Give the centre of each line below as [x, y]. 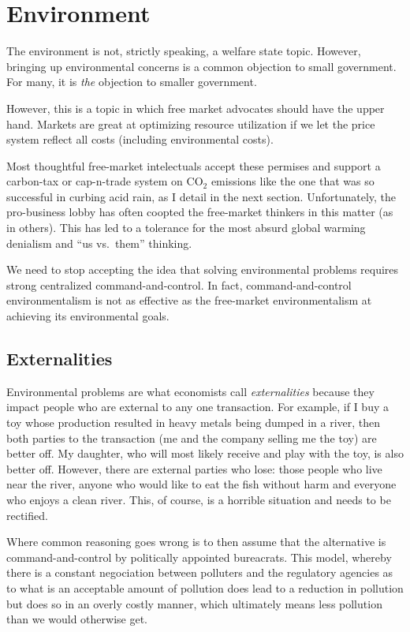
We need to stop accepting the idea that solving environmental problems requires [203, 269]
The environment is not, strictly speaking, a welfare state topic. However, [184, 51]
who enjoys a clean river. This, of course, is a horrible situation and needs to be [199, 499]
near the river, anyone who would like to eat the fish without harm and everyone [201, 484]
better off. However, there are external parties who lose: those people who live [194, 468]
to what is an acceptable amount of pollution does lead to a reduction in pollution [205, 587]
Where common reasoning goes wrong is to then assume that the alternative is [196, 542]
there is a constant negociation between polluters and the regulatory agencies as [200, 572]
